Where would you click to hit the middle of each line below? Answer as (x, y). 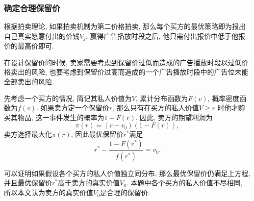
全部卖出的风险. (29, 82)
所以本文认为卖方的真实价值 (49, 192)
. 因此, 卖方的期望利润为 (174, 117)
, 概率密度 (224, 98)
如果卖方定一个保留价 (75, 108)
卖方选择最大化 (28, 134)
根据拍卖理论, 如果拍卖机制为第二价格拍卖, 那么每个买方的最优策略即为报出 (125, 26)
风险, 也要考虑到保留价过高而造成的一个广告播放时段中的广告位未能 (140, 72)
